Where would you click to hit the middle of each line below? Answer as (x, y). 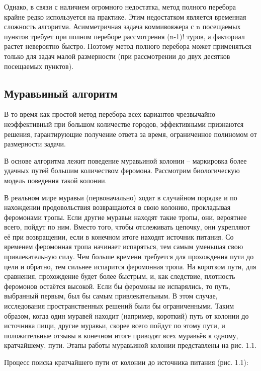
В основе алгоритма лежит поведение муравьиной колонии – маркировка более (125, 160)
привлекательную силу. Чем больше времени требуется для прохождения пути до (129, 256)
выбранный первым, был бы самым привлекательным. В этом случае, (111, 296)
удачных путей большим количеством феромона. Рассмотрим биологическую (122, 170)
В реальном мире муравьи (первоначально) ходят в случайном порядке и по (121, 197)
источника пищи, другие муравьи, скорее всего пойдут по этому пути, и (115, 325)
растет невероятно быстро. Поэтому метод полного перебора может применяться (128, 46)
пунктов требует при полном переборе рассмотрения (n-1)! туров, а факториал (124, 36)
